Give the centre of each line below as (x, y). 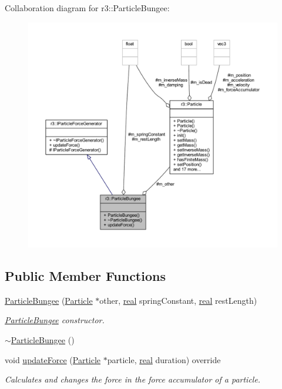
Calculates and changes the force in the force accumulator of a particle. (133, 379)
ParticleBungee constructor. (55, 320)
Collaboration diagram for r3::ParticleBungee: (87, 8)
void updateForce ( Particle (53, 359)
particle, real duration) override (164, 359)
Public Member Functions (85, 276)
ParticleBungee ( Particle (49, 300)
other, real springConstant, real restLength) (178, 300)
